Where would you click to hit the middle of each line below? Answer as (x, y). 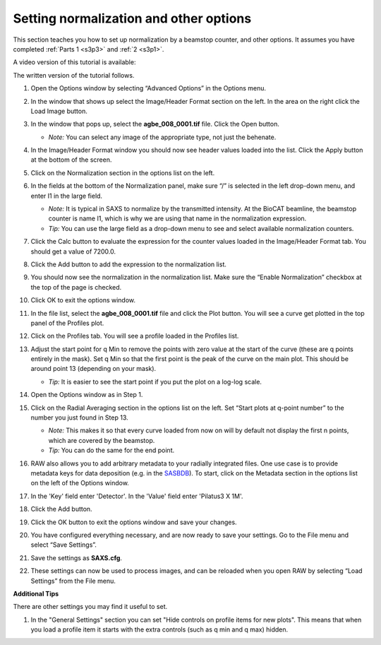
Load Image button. (59, 111)
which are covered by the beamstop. (102, 440)
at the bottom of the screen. (71, 160)
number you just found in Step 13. (79, 418)
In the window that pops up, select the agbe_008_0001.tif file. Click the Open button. (155, 124)
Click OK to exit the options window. (83, 300)
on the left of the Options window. (80, 483)
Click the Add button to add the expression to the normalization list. (129, 264)
